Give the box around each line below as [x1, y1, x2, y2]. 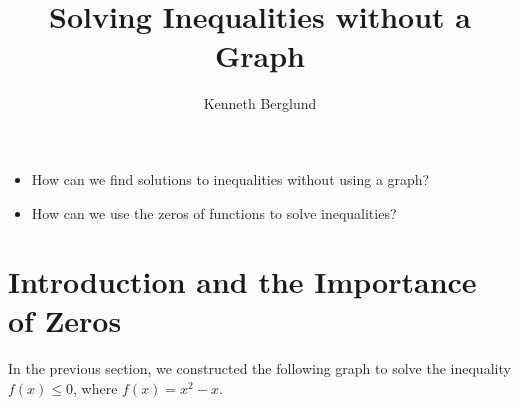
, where [73, 378, 118, 398]
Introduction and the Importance [8, 261, 477, 302]
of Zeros [8, 300, 122, 341]
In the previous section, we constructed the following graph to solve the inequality [8, 358, 511, 379]
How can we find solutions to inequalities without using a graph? [31, 168, 430, 189]
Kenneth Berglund [203, 93, 317, 114]
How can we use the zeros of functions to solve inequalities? [31, 202, 397, 223]
